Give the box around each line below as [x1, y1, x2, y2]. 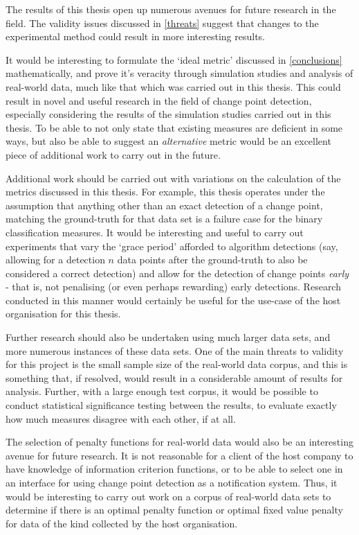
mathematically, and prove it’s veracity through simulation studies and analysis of [6, 66, 353, 80]
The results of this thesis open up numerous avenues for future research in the [6, 2, 336, 16]
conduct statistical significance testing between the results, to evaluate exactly [6, 398, 337, 412]
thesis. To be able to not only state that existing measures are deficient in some [6, 120, 343, 134]
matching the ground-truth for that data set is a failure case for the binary [6, 211, 323, 226]
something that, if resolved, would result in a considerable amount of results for [6, 370, 343, 385]
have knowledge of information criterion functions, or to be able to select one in [6, 462, 343, 476]
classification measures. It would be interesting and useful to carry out [6, 225, 304, 239]
